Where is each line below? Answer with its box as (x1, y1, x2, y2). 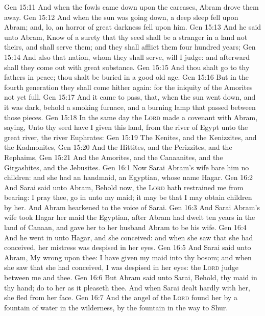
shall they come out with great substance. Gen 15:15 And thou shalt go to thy (4, 61, 250, 72)
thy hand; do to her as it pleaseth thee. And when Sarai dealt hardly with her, (4, 282, 250, 292)
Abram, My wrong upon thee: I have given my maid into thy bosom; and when (4, 252, 252, 262)
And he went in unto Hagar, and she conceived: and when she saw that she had (4, 232, 253, 242)
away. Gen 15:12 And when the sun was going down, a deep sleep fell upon (4, 11, 238, 22)
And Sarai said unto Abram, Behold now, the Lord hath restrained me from (4, 182, 244, 192)
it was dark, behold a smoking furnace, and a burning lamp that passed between (4, 101, 256, 112)
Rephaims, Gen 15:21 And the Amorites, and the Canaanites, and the (4, 151, 223, 162)
